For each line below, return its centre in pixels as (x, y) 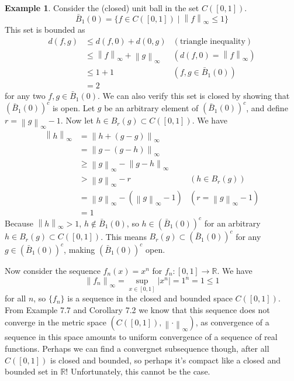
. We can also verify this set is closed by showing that (194, 96)
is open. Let (74, 107)
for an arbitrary (232, 223)
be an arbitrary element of (151, 107)
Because (19, 223)
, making (79, 249)
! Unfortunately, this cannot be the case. (138, 371)
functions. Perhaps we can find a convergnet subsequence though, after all (137, 349)
